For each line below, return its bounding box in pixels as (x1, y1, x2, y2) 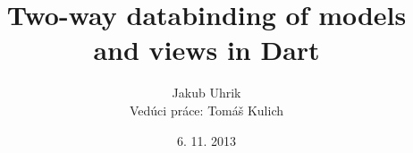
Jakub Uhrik (172, 83, 241, 102)
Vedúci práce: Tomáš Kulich (129, 100, 283, 119)
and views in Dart (93, 31, 320, 68)
